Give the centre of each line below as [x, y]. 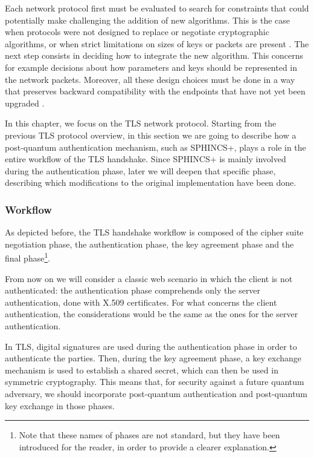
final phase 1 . [28, 257]
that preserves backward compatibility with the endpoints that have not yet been [155, 91]
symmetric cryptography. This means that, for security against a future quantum [155, 382]
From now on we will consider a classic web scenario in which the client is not [149, 278]
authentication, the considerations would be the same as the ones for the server [152, 314]
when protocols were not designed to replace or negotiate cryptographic [137, 32]
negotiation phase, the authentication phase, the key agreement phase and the [149, 244]
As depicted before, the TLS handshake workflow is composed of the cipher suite [154, 232]
